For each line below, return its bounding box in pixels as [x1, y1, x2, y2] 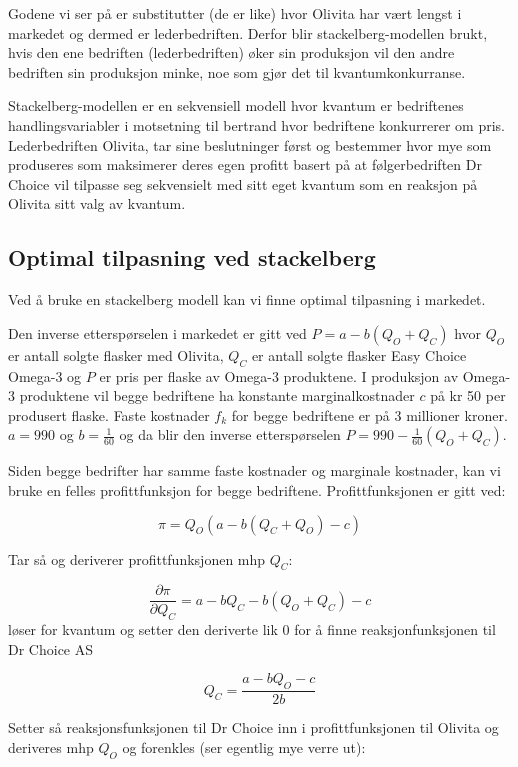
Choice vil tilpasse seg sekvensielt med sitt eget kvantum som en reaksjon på [8, 173, 478, 194]
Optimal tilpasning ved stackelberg [8, 242, 376, 273]
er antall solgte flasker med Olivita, [8, 344, 224, 365]
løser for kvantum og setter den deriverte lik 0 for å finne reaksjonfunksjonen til [8, 619, 496, 640]
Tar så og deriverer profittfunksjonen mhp [8, 548, 266, 569]
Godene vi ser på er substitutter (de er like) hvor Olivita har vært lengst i [8, 3, 462, 23]
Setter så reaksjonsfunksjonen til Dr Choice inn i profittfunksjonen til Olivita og [8, 717, 499, 738]
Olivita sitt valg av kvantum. [8, 193, 186, 214]
